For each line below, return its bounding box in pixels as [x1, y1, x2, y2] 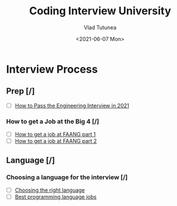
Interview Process [6, 63, 98, 76]
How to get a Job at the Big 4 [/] [6, 117, 100, 126]
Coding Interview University [29, 4, 172, 18]
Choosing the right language [14, 186, 85, 193]
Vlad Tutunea [83, 24, 117, 31]
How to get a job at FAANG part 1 [14, 131, 96, 138]
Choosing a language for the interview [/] [6, 173, 128, 181]
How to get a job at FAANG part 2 [14, 138, 97, 145]
